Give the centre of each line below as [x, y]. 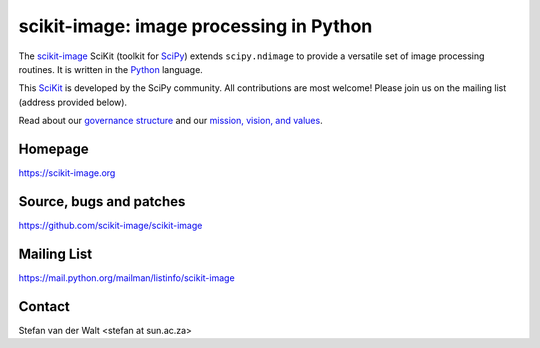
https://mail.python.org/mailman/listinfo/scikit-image [126, 277]
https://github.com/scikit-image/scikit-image [110, 225]
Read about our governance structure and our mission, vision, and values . [171, 121]
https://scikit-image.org [67, 173]
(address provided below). [73, 102]
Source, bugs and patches [102, 201]
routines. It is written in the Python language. [111, 69]
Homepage [53, 148]
